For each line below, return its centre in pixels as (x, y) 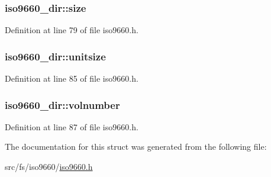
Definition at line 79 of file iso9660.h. (72, 30)
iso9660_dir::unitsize (55, 56)
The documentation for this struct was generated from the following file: (136, 147)
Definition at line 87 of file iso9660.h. (72, 126)
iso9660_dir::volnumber (62, 104)
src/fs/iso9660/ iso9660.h (49, 167)
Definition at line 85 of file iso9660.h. (72, 78)
